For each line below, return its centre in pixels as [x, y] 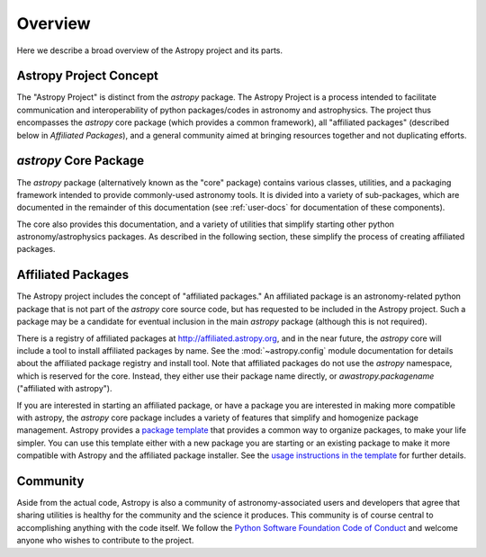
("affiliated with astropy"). [64, 389]
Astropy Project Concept [88, 76]
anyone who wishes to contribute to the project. [105, 541]
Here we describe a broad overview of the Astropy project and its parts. [150, 50]
